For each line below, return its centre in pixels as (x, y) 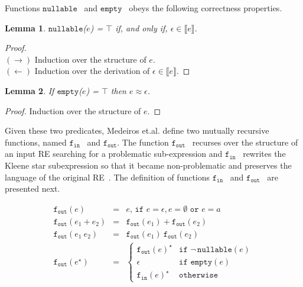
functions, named (36, 142)
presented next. (32, 188)
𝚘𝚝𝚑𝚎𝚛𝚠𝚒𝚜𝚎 (199, 275)
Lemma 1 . (25, 28)
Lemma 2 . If (30, 90)
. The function (143, 142)
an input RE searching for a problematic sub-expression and (114, 154)
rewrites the (264, 154)
